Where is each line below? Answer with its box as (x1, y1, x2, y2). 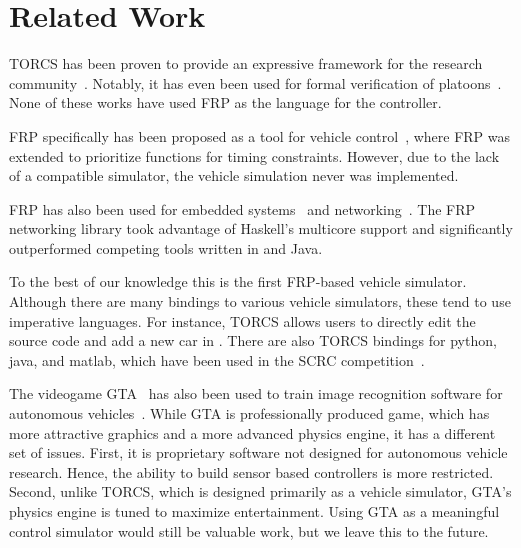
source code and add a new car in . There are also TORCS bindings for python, (9, 330, 497, 351)
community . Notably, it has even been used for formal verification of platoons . (9, 72, 502, 93)
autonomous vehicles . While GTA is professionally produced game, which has (9, 403, 490, 424)
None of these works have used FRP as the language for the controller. (9, 92, 442, 113)
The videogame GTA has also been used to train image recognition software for (9, 383, 503, 404)
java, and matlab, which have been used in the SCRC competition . (9, 349, 425, 370)
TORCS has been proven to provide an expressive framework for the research (9, 53, 483, 74)
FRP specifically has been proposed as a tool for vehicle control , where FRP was (9, 125, 511, 146)
